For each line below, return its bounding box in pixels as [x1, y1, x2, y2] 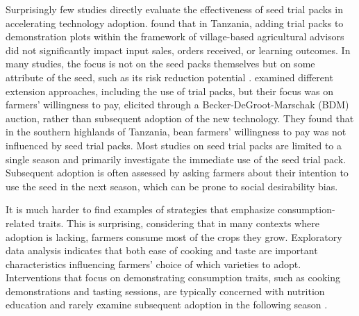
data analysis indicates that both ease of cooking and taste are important [6, 243, 318, 258]
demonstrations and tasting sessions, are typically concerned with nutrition [6, 283, 325, 298]
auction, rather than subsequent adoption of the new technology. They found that [6, 110, 354, 125]
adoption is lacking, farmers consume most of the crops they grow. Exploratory [6, 229, 342, 244]
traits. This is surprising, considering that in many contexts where [37, 215, 319, 230]
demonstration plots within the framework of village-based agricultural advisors [6, 29, 344, 44]
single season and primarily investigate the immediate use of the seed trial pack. [6, 151, 347, 166]
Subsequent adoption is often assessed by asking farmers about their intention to [6, 165, 349, 180]
